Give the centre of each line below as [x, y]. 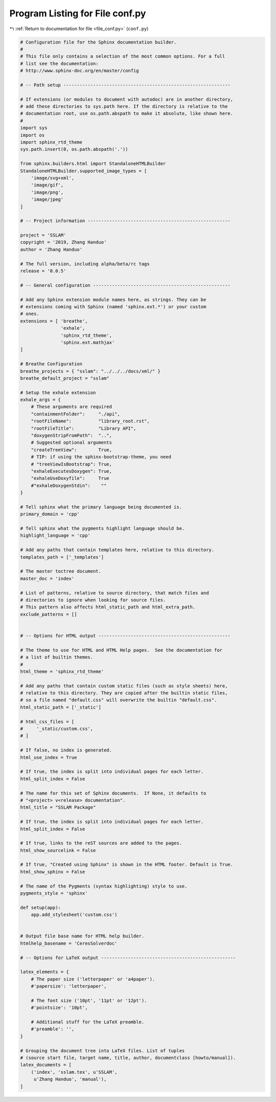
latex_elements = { [44, 972]
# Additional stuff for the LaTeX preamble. [88, 1022]
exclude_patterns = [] [49, 614]
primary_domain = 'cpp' [50, 514]
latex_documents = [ [46, 1065]
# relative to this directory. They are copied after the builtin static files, [124, 693]
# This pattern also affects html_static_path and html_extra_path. [108, 607]
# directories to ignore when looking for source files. [93, 600]
